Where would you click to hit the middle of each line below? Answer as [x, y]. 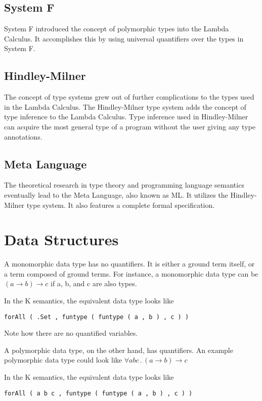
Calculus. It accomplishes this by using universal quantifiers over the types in [124, 38]
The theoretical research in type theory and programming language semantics [124, 185]
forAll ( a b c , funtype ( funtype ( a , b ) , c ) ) [98, 393]
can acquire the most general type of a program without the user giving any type [130, 126]
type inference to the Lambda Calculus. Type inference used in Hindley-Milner [126, 117]
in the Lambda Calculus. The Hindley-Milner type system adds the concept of [125, 106]
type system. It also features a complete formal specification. [121, 205]
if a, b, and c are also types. [94, 283]
